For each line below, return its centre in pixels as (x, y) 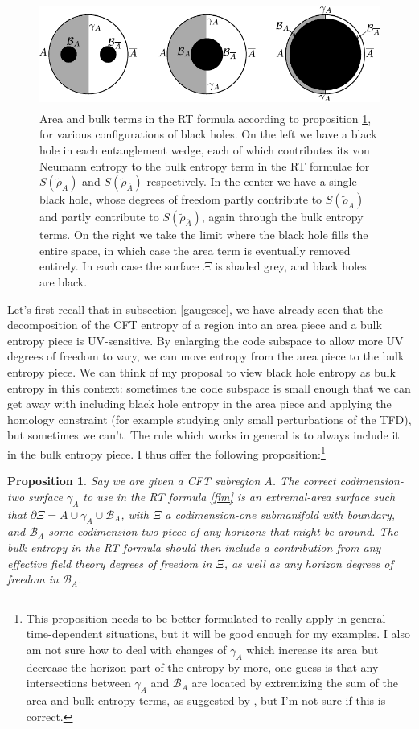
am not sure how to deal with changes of (126, 649)
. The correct (304, 481)
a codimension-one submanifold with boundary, (280, 514)
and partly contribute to (99, 217)
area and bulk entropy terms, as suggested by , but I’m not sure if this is (206, 700)
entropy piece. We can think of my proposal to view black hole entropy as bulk (201, 372)
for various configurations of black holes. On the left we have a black (208, 134)
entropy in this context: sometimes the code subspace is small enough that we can (209, 387)
